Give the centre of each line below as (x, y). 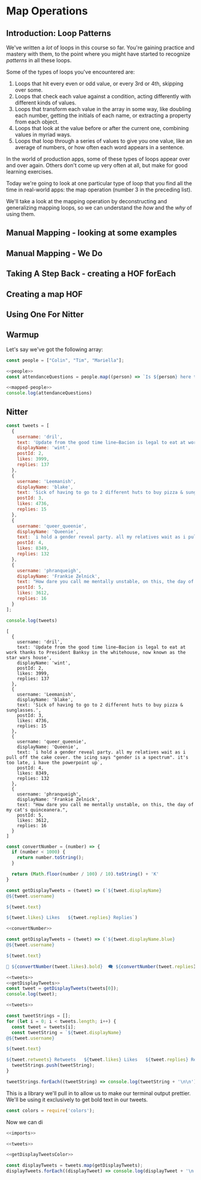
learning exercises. (30, 172)
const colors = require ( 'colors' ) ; (51, 1110)
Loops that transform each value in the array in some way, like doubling (103, 109)
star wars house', (29, 657)
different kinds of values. (45, 103)
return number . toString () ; (51, 858)
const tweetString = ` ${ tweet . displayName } (66, 1032)
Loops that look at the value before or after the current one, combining (102, 128)
